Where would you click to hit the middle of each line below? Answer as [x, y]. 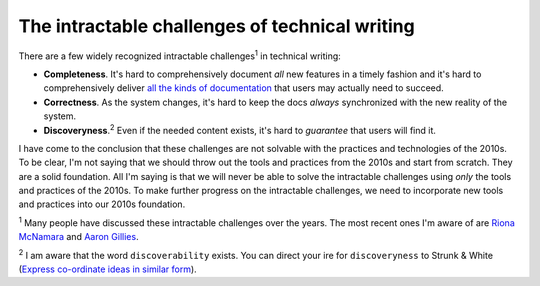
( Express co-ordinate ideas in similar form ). [107, 269]
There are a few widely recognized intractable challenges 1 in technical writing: [180, 55]
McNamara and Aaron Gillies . [78, 237]
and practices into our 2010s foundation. [102, 204]
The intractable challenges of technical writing [216, 26]
